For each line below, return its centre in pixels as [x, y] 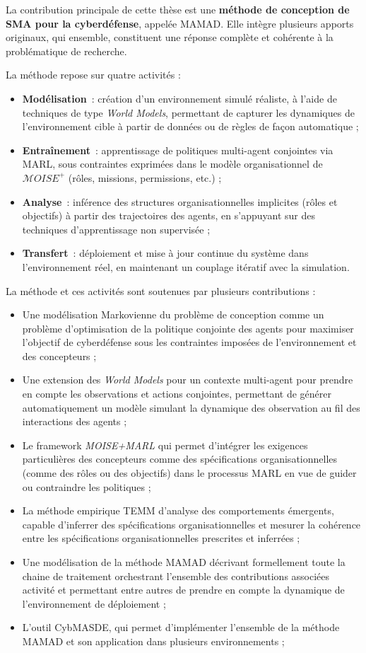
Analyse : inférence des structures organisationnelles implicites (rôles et [180, 201]
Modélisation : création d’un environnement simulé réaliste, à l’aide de [179, 98]
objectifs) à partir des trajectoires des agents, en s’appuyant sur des [169, 215]
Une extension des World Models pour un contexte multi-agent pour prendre [188, 380]
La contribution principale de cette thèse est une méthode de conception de [178, 9]
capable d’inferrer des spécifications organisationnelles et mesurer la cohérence [191, 524]
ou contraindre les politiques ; [87, 486]
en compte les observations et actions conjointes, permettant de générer [177, 394]
